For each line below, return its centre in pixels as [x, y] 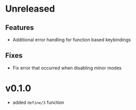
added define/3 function [38, 102]
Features [20, 28]
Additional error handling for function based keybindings [72, 40]
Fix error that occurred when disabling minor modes [67, 68]
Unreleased [30, 9]
